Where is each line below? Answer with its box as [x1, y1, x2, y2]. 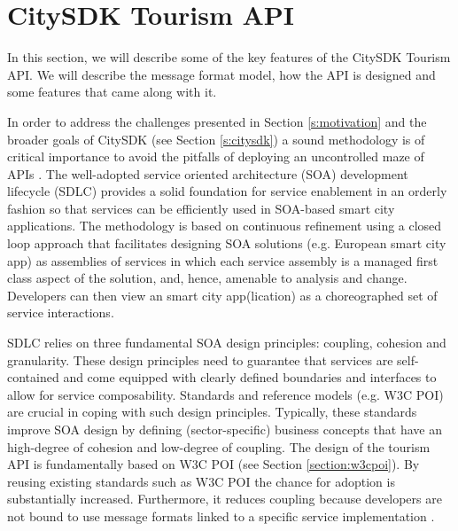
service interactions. [7, 303, 114, 322]
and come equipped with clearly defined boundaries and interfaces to [63, 368, 437, 387]
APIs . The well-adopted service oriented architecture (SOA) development [7, 164, 408, 183]
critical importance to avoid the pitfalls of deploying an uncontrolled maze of [7, 147, 424, 166]
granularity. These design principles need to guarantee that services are [7, 350, 393, 369]
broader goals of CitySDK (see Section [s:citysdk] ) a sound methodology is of [7, 129, 425, 148]
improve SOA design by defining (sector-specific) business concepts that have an [7, 420, 442, 438]
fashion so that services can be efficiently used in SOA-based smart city [7, 199, 395, 217]
